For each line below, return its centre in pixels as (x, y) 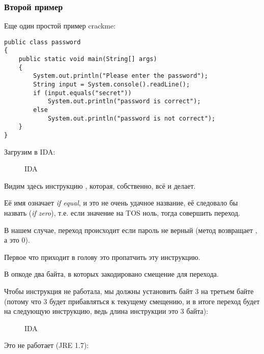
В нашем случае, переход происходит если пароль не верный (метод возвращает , (131, 230)
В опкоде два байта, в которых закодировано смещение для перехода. (111, 274)
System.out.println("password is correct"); (124, 101)
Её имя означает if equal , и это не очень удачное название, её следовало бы (121, 203)
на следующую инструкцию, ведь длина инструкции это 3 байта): (106, 311)
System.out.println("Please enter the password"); (121, 76)
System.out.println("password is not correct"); (131, 118)
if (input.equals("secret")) (82, 93)
